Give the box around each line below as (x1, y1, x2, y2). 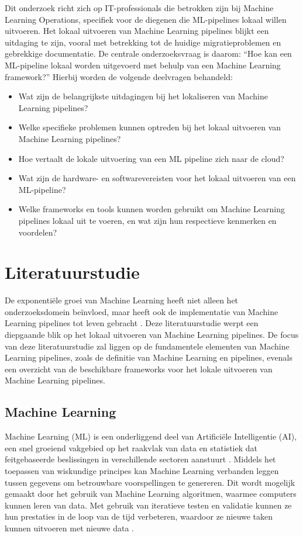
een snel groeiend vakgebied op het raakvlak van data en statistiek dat (5, 441, 257, 454)
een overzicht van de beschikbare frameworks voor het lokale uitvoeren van (5, 362, 273, 375)
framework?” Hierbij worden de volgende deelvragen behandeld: (5, 70, 233, 82)
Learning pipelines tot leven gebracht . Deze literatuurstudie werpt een (5, 317, 259, 329)
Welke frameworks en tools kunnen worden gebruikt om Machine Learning (18, 203, 285, 215)
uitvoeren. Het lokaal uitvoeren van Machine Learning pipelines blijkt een (5, 25, 269, 37)
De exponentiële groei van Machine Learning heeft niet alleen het (5, 294, 239, 306)
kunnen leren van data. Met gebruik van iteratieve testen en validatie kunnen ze (5, 499, 292, 511)
